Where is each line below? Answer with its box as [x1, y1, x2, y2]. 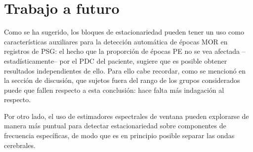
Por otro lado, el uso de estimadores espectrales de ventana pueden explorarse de [4, 111, 249, 121]
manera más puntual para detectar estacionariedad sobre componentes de [4, 120, 226, 131]
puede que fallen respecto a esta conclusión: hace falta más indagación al [4, 84, 224, 95]
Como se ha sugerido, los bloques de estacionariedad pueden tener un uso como [4, 27, 244, 37]
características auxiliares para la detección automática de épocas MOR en [4, 36, 228, 46]
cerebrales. [4, 140, 36, 150]
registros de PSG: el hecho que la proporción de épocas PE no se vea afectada [4, 46, 240, 56]
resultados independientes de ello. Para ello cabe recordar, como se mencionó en [4, 65, 246, 76]
